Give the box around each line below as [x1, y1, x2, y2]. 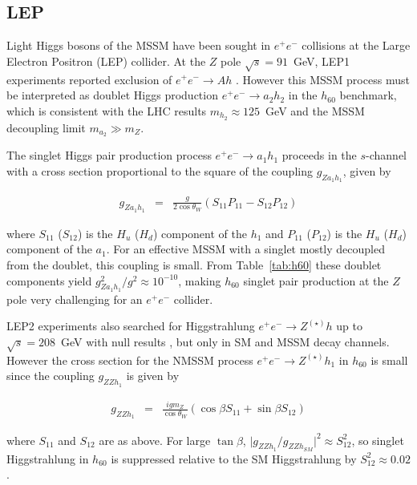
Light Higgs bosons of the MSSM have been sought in [6, 37, 271, 54]
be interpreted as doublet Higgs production [6, 87, 218, 103]
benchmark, [339, 87, 397, 103]
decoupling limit [6, 119, 86, 135]
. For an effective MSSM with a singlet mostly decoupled [106, 240, 385, 257]
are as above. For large [99, 431, 211, 448]
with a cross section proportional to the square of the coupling [6, 163, 313, 180]
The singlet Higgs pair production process [6, 147, 212, 164]
